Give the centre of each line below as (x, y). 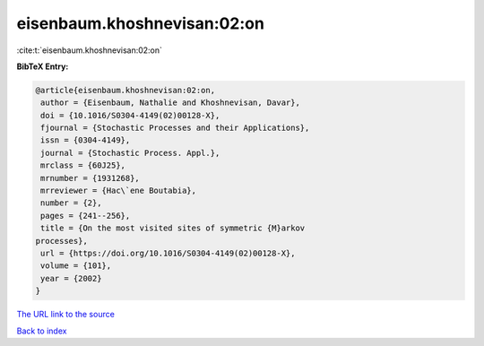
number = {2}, (71, 203)
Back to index (42, 331)
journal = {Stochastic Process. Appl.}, (130, 153)
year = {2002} (71, 278)
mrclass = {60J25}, (83, 165)
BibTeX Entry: (43, 66)
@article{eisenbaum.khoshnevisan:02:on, (125, 90)
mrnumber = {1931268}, (91, 178)
